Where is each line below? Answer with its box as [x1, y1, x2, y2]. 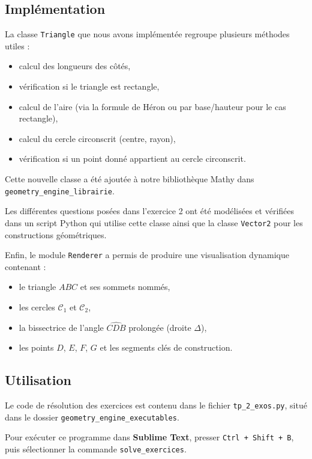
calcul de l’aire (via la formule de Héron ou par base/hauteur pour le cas [19, 100, 286, 112]
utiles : [5, 39, 30, 52]
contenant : [5, 260, 46, 273]
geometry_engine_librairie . [5, 184, 115, 197]
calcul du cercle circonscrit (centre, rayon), [19, 132, 176, 144]
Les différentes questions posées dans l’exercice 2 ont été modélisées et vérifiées [5, 205, 295, 217]
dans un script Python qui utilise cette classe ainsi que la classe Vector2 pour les [5, 216, 303, 229]
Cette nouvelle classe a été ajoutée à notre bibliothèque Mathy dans [5, 173, 254, 185]
